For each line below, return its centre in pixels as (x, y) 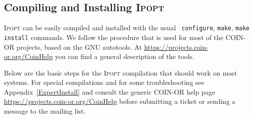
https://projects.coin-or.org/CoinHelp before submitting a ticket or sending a (120, 101)
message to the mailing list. (45, 111)
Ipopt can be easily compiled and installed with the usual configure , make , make (127, 28)
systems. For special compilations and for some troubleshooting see (104, 82)
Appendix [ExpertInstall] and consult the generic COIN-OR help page (110, 91)
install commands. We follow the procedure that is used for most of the (114, 37)
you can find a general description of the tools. (125, 56)
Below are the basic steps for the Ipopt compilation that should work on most (121, 72)
